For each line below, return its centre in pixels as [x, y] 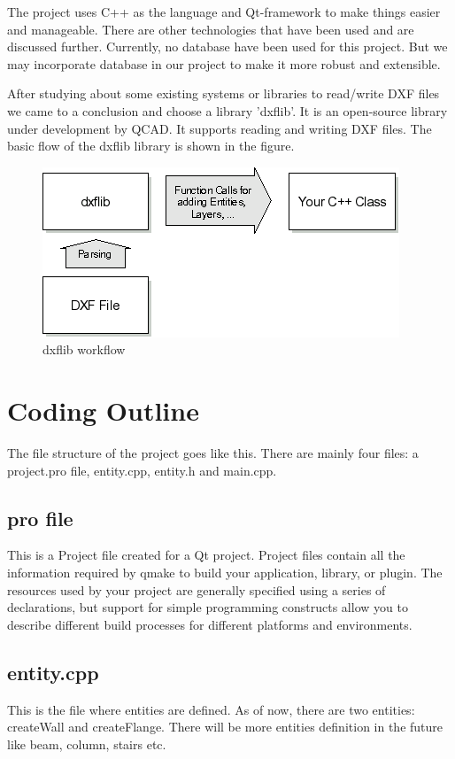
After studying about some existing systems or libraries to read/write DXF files [224, 93]
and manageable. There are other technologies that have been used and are [211, 29]
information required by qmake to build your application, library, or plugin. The [225, 573]
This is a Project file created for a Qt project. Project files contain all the [206, 555]
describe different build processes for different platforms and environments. [210, 624]
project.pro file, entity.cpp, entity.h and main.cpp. [142, 470]
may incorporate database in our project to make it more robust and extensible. [224, 63]
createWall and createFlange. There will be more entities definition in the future [225, 727]
